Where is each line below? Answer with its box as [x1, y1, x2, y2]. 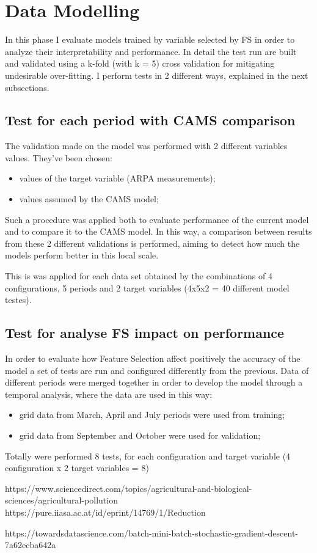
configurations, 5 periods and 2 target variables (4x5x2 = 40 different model [5, 281, 290, 294]
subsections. [5, 81, 49, 93]
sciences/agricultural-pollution [5, 494, 118, 507]
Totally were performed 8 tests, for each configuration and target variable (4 [5, 449, 291, 462]
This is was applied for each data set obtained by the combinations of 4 [5, 269, 272, 282]
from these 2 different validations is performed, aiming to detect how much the [5, 236, 300, 249]
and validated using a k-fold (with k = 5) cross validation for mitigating [5, 57, 275, 70]
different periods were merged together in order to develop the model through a [5, 376, 303, 389]
